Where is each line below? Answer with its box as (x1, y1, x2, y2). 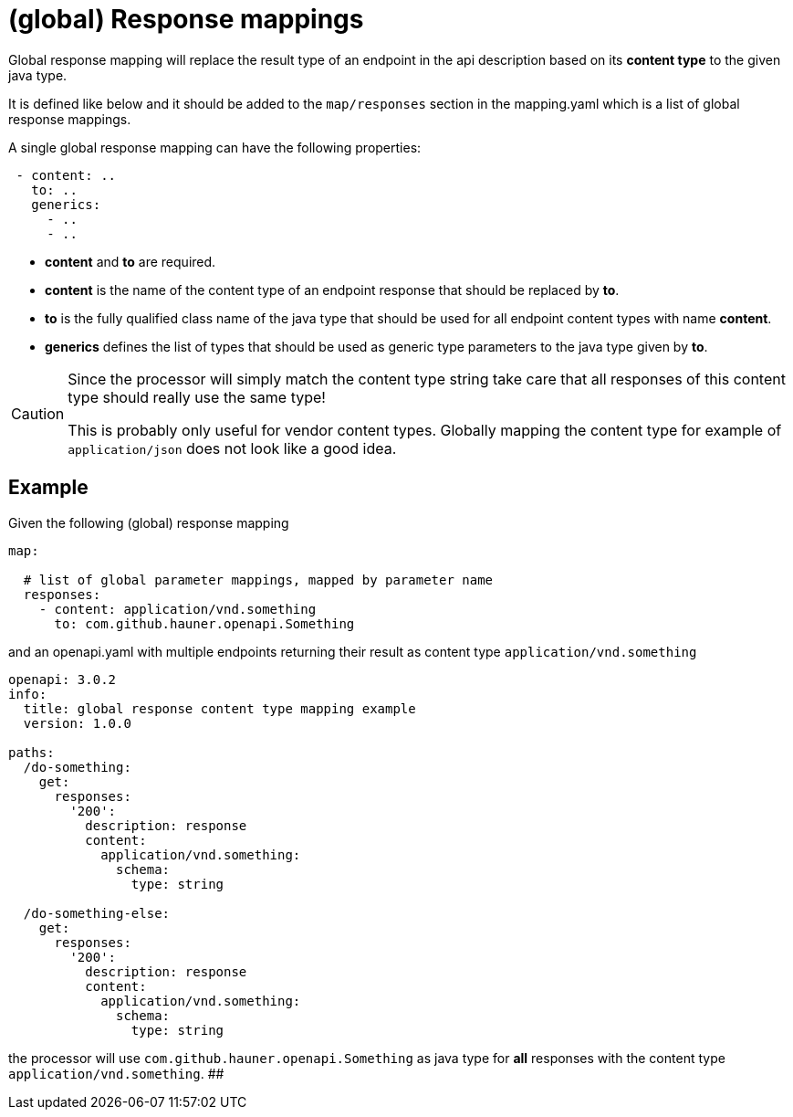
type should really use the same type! (68, 387, 326, 406)
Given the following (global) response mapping (8, 514, 289, 531)
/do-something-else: (23, 905, 171, 921)
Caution (11, 404, 65, 423)
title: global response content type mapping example (23, 701, 416, 716)
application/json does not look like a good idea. (68, 438, 397, 458)
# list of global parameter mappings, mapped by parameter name (23, 572, 494, 587)
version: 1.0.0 (23, 715, 131, 731)
